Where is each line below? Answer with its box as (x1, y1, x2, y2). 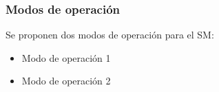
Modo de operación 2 (21, 73, 111, 88)
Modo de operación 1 (21, 50, 111, 65)
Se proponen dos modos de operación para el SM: (6, 27, 214, 42)
